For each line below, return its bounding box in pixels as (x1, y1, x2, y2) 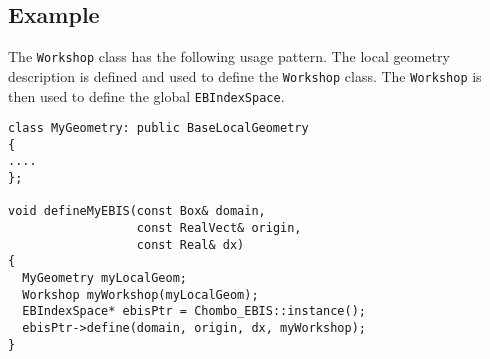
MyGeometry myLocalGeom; (22, 271, 187, 286)
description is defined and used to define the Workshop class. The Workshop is (8, 65, 482, 86)
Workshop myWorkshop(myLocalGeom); (22, 287, 259, 302)
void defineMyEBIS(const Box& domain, (8, 204, 266, 219)
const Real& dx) (136, 237, 245, 252)
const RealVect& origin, (136, 221, 302, 236)
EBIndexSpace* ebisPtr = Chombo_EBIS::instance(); (22, 304, 366, 319)
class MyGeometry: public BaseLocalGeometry (8, 121, 309, 136)
